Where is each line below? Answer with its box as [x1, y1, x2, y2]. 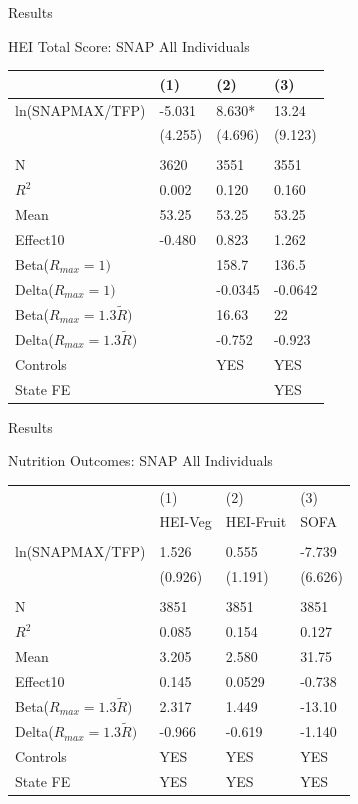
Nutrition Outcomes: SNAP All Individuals [8, 450, 273, 471]
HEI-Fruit [225, 511, 287, 532]
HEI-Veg [159, 511, 212, 532]
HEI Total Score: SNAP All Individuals [8, 35, 250, 56]
